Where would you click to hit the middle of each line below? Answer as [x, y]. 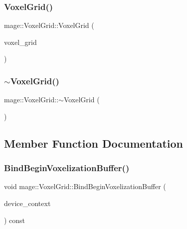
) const [15, 220]
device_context [27, 203]
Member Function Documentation [94, 143]
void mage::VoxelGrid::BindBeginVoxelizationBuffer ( [85, 186]
